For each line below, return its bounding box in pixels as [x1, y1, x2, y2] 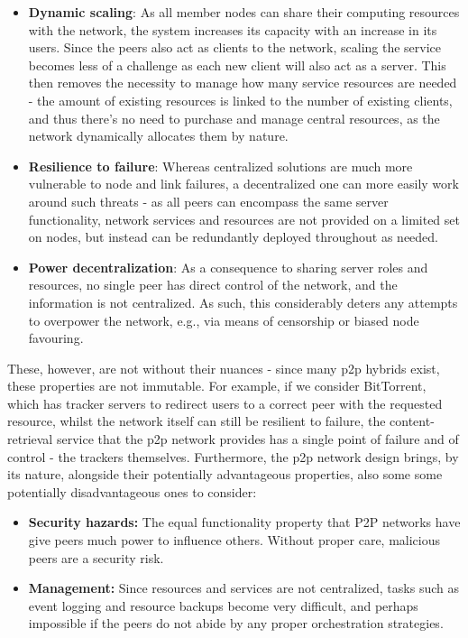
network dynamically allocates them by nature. [28, 126, 289, 145]
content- [390, 411, 435, 430]
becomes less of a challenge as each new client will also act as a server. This [28, 55, 446, 74]
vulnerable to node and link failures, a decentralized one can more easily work [28, 174, 459, 193]
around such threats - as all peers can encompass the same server [28, 191, 389, 210]
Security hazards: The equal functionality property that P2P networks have [28, 513, 461, 532]
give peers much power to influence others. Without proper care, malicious [28, 531, 441, 550]
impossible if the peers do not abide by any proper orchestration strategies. [28, 614, 444, 633]
